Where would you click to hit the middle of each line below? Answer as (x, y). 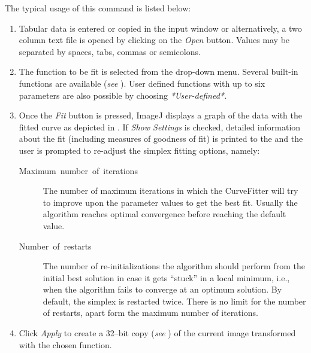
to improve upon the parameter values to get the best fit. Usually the (170, 202)
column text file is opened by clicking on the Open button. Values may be (154, 40)
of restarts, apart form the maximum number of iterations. (150, 313)
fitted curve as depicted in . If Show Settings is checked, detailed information (160, 127)
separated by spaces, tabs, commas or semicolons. (110, 51)
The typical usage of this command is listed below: (98, 8)
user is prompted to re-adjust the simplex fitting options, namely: (139, 150)
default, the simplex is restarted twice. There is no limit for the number (174, 301)
